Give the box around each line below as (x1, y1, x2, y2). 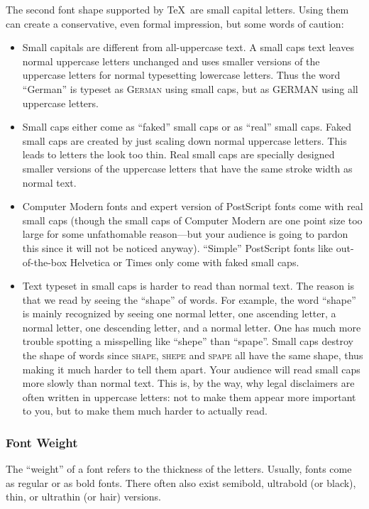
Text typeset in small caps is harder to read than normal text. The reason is (22, 278, 355, 293)
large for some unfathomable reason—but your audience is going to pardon (22, 226, 348, 241)
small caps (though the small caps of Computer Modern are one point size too (22, 212, 363, 227)
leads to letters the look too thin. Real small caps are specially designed (22, 147, 335, 162)
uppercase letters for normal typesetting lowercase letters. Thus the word (22, 67, 341, 82)
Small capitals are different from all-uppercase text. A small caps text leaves (22, 40, 354, 55)
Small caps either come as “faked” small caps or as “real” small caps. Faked (22, 119, 351, 134)
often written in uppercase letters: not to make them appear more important (22, 389, 356, 404)
